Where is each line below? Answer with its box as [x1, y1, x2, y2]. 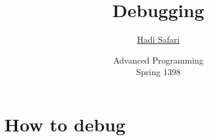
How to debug [4, 111, 126, 136]
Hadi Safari [137, 33, 180, 46]
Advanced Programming [113, 53, 204, 66]
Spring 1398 [136, 65, 181, 78]
